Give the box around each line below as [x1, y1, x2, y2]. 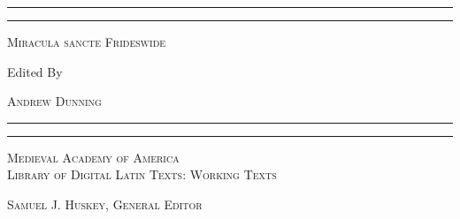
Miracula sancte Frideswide [7, 33, 166, 50]
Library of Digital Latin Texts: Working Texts [7, 165, 277, 184]
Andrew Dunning [7, 92, 102, 110]
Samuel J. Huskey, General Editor [7, 194, 203, 213]
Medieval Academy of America [7, 147, 180, 166]
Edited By [7, 62, 63, 80]
